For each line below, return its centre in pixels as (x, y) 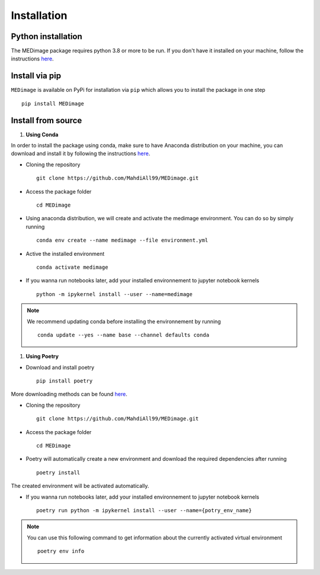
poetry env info (61, 551)
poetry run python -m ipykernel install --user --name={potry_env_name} (144, 510)
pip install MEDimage (53, 103)
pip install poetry (65, 381)
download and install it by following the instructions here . (81, 153)
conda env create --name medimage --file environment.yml (122, 240)
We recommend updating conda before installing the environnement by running (124, 321)
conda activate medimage (72, 267)
